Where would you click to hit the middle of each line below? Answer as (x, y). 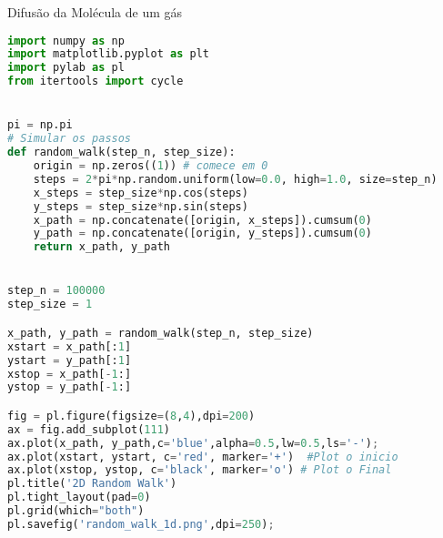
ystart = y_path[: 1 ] (70, 360)
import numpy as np (66, 41)
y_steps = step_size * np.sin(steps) (141, 206)
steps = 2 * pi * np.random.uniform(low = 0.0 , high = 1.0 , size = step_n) (235, 179)
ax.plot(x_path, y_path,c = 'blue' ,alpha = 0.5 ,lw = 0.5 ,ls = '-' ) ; (193, 443)
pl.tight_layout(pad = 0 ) (79, 497)
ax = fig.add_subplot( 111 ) (89, 429)
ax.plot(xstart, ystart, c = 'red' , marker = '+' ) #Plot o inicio (203, 457)
